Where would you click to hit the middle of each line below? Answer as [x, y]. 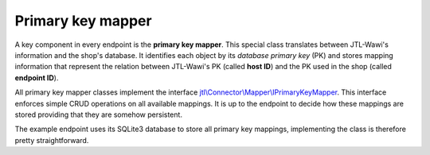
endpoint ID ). [37, 77]
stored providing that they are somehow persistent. [99, 114]
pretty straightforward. [52, 140]
